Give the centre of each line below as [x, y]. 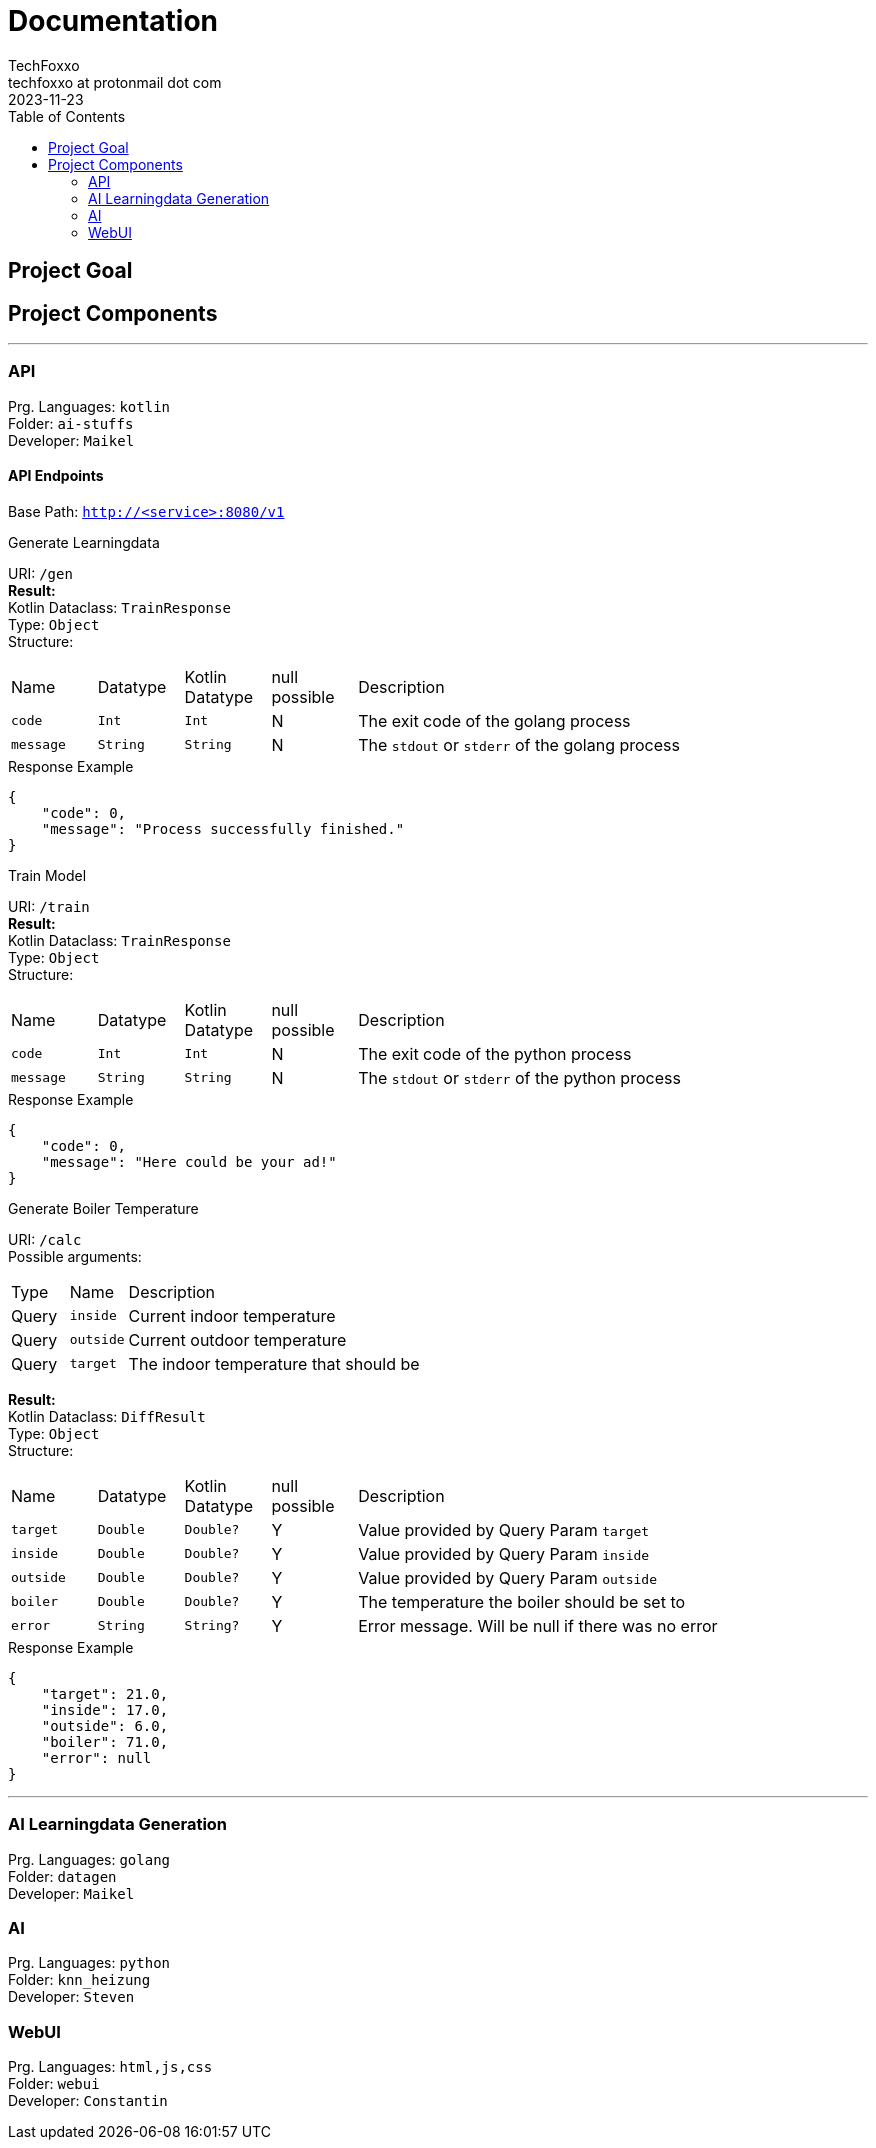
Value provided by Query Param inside [504, 1553]
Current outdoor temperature [237, 1339]
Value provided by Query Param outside [507, 1577]
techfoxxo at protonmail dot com [115, 82]
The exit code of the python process [495, 1053]
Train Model [47, 875]
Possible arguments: [75, 1256]
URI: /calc [45, 1239]
